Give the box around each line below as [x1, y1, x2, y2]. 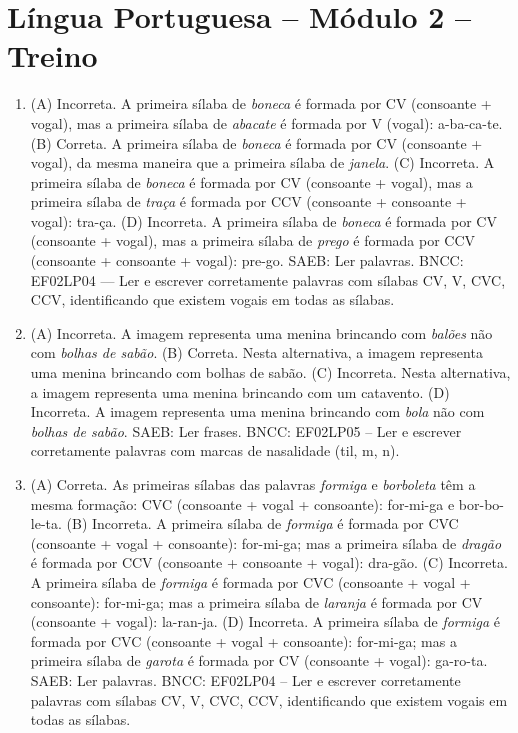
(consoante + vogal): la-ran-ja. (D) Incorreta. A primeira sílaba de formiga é [30, 611, 501, 632]
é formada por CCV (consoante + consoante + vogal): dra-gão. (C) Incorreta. [30, 552, 508, 573]
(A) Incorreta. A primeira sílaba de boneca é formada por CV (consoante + [30, 93, 492, 114]
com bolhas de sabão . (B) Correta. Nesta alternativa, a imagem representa [30, 342, 483, 363]
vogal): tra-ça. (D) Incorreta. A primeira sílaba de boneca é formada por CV [30, 210, 497, 231]
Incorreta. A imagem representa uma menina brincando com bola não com [30, 401, 485, 422]
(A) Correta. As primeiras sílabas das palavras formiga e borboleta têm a [30, 474, 476, 494]
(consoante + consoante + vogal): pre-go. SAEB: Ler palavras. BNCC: [30, 250, 464, 271]
